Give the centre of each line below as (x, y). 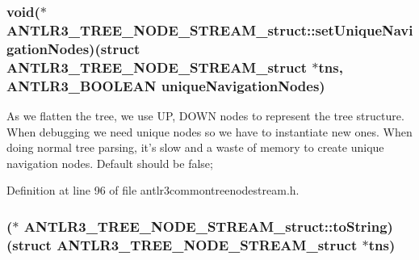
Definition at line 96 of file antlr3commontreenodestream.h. (153, 190)
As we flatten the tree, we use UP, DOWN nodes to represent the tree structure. (205, 115)
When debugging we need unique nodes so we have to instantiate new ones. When (209, 131)
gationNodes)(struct (73, 48)
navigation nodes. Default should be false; (110, 163)
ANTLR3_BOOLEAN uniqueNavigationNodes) (166, 85)
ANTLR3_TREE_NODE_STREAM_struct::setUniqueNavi (210, 29)
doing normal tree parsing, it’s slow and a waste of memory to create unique (195, 147)
